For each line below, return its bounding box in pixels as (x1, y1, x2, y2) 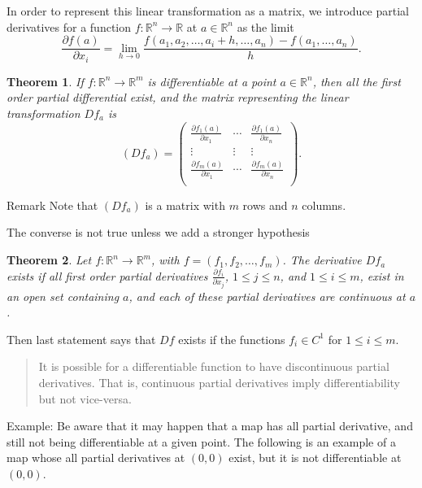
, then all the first (312, 72, 401, 89)
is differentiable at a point (147, 72, 276, 89)
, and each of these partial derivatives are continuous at (128, 287, 406, 304)
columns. (302, 196, 346, 213)
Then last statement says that (7, 330, 156, 347)
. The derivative (282, 251, 362, 268)
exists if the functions (178, 330, 285, 347)
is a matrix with (145, 196, 225, 213)
